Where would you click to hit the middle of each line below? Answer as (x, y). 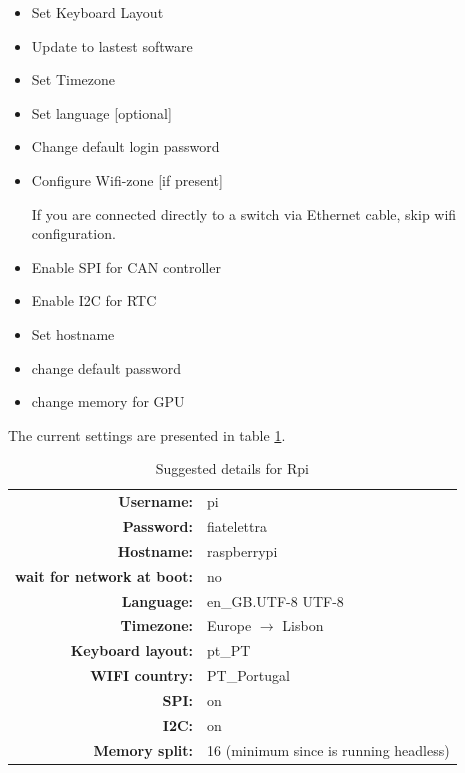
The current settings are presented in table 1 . (147, 434)
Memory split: (143, 749)
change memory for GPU (108, 401)
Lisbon (303, 625)
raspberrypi (242, 550)
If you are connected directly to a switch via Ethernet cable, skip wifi (244, 213)
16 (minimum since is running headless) (328, 749)
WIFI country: (142, 675)
